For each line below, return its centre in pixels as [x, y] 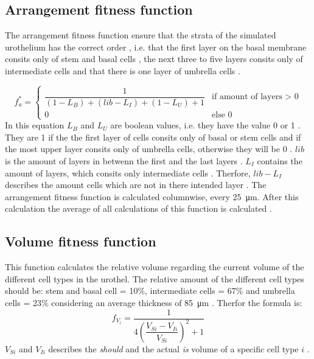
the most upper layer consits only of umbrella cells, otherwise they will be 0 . [149, 149]
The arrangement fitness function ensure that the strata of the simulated [141, 35]
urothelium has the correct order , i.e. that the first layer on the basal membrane [156, 47]
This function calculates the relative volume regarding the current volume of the [155, 267]
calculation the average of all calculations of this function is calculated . [138, 208]
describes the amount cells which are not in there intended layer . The [136, 185]
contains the [280, 160]
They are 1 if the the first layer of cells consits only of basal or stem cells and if [153, 137]
